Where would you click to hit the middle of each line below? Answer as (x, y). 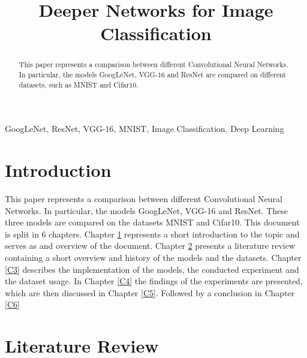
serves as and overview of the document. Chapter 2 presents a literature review (150, 246)
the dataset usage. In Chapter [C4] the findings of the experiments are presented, (154, 281)
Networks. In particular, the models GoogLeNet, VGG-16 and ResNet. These (147, 210)
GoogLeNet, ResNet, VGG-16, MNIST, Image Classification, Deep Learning (145, 129)
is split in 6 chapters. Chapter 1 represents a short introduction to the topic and (152, 234)
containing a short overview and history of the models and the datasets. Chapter (153, 258)
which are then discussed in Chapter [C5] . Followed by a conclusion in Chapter (150, 292)
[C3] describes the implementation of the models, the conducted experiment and (152, 269)
